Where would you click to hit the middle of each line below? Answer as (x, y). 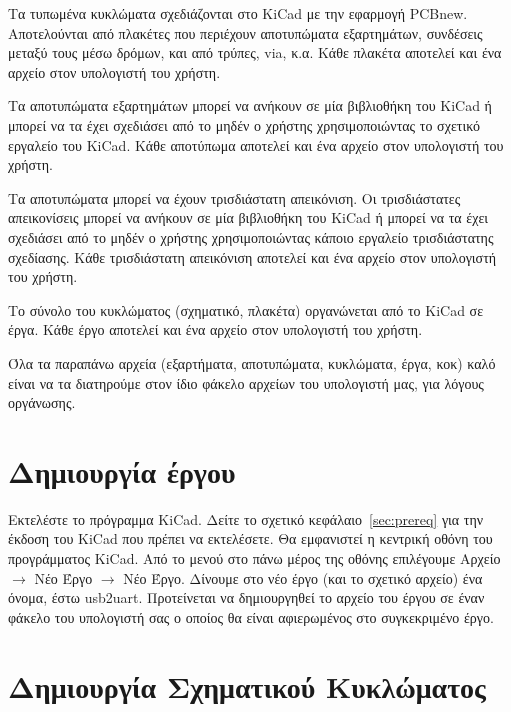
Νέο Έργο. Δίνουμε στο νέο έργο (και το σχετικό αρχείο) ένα (303, 577)
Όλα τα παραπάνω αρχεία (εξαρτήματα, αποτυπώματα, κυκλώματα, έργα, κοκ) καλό (252, 362)
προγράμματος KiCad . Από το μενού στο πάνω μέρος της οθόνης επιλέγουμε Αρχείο (254, 558)
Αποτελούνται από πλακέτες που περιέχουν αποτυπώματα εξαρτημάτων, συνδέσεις (245, 32)
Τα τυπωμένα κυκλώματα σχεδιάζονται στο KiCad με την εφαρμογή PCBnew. (238, 13)
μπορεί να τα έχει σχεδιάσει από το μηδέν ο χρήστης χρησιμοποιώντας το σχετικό (244, 124)
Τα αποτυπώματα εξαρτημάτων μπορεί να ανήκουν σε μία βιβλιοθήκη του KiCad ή (250, 105)
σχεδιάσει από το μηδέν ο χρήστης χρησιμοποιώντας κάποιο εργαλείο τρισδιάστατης (251, 236)
